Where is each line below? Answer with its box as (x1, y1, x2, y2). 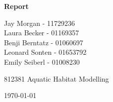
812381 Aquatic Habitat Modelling (4, 73, 109, 84)
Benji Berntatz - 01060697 (4, 37, 83, 47)
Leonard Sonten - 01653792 (4, 47, 87, 57)
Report (4, 1, 29, 11)
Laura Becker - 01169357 (4, 27, 79, 38)
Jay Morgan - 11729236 (4, 17, 75, 28)
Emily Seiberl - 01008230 (4, 56, 80, 67)
